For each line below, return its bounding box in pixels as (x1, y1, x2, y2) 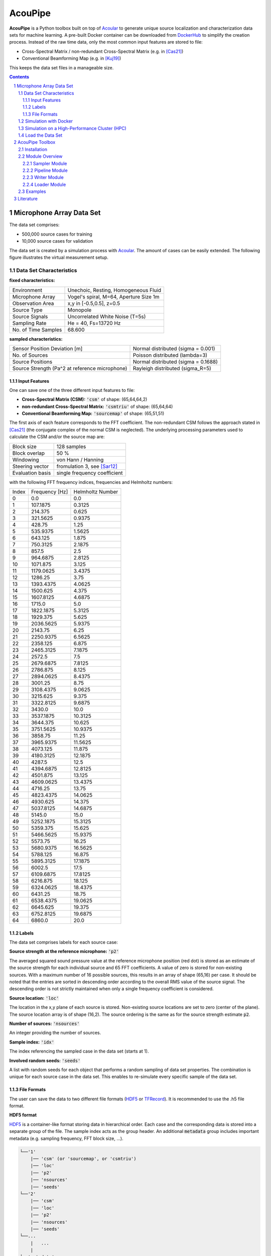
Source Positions (12, 358, 53, 365)
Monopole (67, 306, 92, 313)
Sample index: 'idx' (9, 1039, 55, 1045)
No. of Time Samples (12, 326, 62, 333)
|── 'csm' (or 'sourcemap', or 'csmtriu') (30, 1156, 137, 1162)
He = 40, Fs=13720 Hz (67, 320, 121, 327)
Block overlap (12, 450, 45, 457)
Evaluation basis (12, 469, 51, 476)
